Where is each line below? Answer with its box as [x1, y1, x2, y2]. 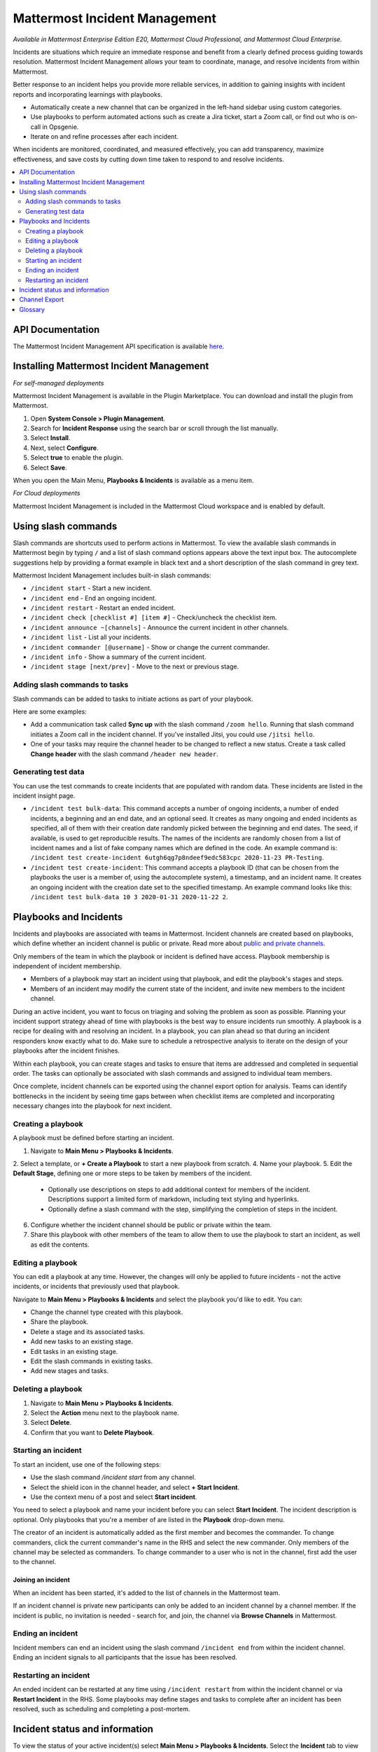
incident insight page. [13, 792, 76, 800]
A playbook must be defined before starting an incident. [13, 1134, 174, 1142]
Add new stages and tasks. [30, 1367, 108, 1375]
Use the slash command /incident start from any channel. [30, 1473, 196, 1481]
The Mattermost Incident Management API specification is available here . [13, 342, 225, 350]
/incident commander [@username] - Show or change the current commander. [30, 643, 270, 651]
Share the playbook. [30, 1318, 89, 1326]
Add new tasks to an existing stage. [30, 1337, 133, 1346]
